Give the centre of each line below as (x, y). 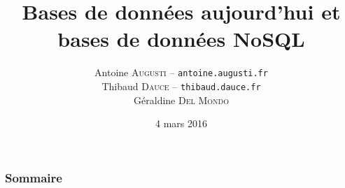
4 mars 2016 (181, 123)
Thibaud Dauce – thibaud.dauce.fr (181, 86)
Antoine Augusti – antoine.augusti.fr (181, 72)
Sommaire (34, 177)
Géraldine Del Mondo (181, 100)
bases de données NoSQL (181, 39)
